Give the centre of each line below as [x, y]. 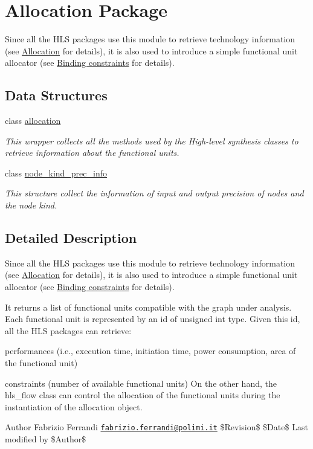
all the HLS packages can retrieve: [68, 330]
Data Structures [56, 95]
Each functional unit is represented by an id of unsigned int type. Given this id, [153, 319]
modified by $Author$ [46, 439]
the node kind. [31, 205]
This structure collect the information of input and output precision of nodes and [154, 193]
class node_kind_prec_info [56, 173]
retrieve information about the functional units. [92, 153]
